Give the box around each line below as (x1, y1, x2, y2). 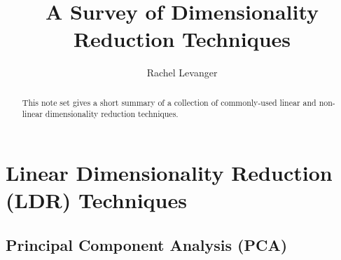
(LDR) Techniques (6, 186, 187, 214)
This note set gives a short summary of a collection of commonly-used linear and (22, 96, 316, 108)
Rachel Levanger (146, 65, 218, 80)
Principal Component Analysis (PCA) (6, 233, 288, 255)
